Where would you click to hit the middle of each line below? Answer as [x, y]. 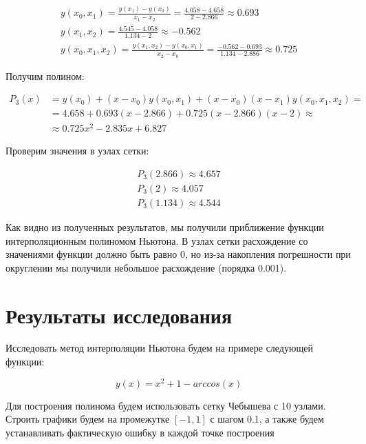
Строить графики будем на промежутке [88, 419]
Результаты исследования [119, 315]
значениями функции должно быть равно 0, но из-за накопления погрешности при [178, 254]
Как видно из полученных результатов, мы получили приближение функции [165, 226]
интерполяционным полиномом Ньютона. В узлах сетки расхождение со [157, 240]
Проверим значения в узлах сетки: [77, 151]
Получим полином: [45, 75]
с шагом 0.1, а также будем [267, 419]
